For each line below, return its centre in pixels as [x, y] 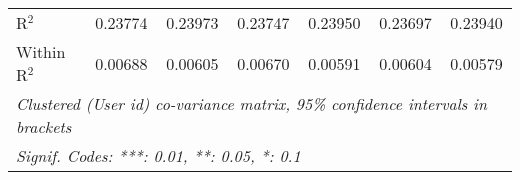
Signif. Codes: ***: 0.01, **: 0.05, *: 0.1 [158, 155]
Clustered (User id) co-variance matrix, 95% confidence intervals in [252, 103]
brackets [44, 126]
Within [41, 51]
